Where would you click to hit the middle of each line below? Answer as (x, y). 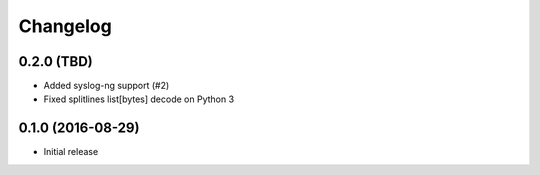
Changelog (65, 26)
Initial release (71, 152)
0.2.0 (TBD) (56, 61)
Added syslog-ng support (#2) (106, 86)
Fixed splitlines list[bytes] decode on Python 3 (139, 99)
